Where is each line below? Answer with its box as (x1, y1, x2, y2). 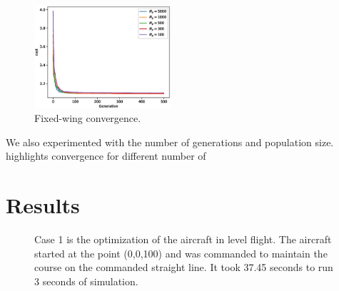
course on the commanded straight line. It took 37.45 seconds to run (34, 260, 333, 275)
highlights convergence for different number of (6, 148, 206, 163)
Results (6, 190, 80, 220)
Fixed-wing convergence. (34, 111, 141, 126)
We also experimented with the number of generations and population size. (6, 134, 334, 149)
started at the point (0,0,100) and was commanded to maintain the (34, 245, 328, 260)
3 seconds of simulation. (34, 273, 138, 288)
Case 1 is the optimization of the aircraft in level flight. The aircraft (34, 232, 332, 247)
